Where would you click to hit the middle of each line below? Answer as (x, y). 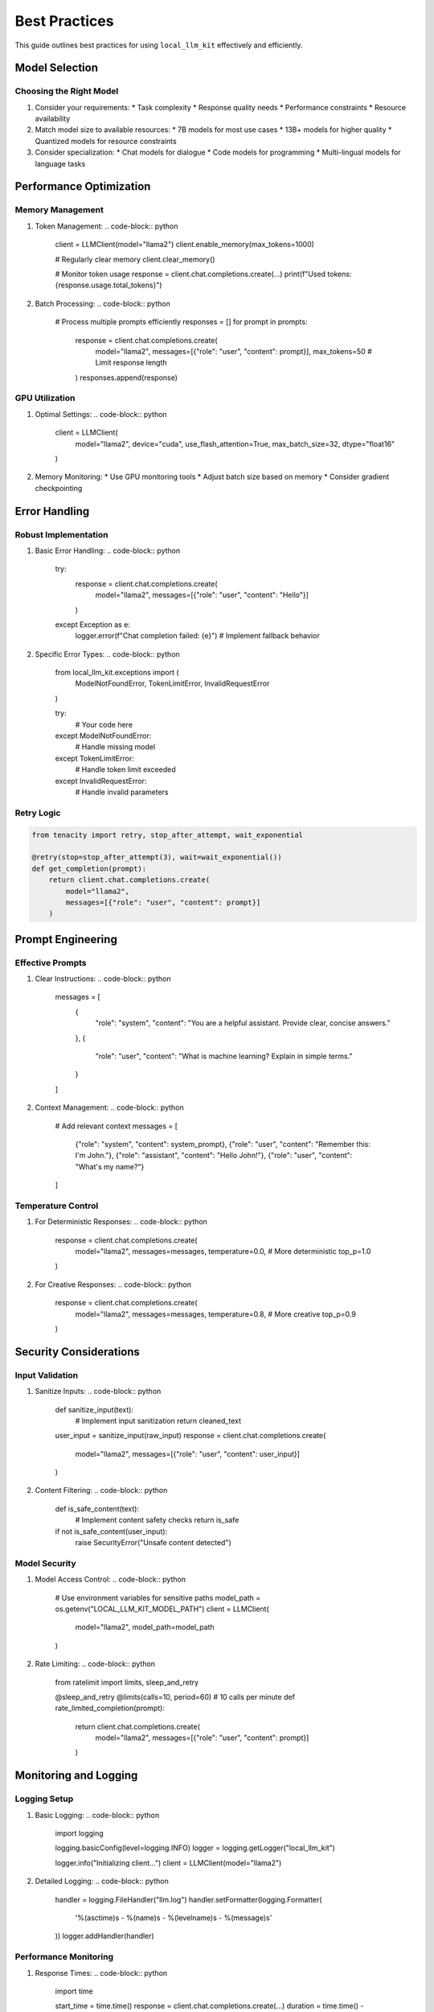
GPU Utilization (45, 398)
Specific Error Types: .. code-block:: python (107, 654)
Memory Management (59, 210)
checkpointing (59, 488)
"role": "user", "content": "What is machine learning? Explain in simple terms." (224, 1056)
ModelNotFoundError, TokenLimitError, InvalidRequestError (172, 683)
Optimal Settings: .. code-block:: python (101, 414)
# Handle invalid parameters (122, 792)
